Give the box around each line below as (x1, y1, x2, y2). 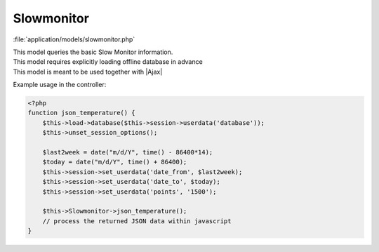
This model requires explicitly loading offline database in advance (13, 58, 203, 66)
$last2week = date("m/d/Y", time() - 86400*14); (42, 148, 213, 157)
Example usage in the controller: (13, 81, 107, 89)
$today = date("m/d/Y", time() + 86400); (42, 158, 187, 166)
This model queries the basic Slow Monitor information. (13, 48, 173, 56)
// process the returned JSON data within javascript (42, 217, 232, 225)
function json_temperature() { (27, 109, 136, 117)
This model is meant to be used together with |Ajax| (13, 67, 163, 76)
